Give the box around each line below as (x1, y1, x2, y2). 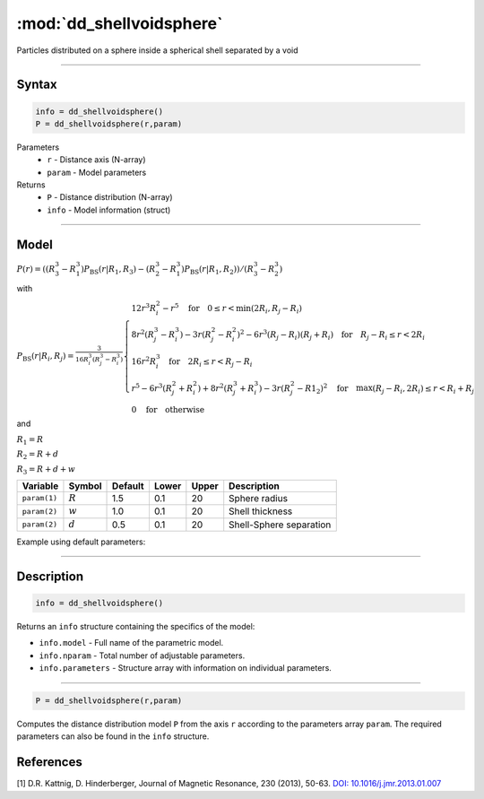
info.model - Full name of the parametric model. (39, 638, 224, 648)
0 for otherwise (131, 404, 205, 415)
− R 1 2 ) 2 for (296, 381, 349, 395)
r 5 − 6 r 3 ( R (131, 381, 172, 394)
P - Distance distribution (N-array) (47, 192, 174, 203)
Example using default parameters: (16, 536, 146, 547)
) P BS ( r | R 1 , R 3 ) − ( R (81, 264, 156, 276)
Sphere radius (229, 491, 289, 504)
